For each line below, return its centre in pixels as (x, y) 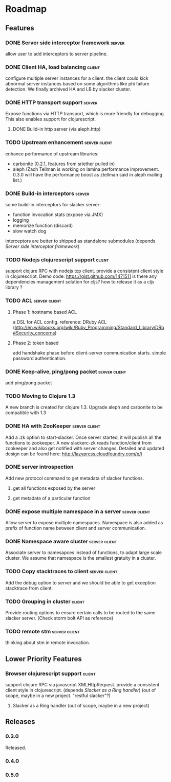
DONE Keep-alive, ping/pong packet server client (66, 371)
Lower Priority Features (44, 659)
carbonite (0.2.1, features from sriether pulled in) (64, 164)
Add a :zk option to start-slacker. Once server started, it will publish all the (83, 437)
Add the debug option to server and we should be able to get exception (81, 582)
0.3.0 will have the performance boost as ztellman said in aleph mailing (88, 174)
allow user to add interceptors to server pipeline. (57, 54)
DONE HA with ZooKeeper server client (53, 426)
